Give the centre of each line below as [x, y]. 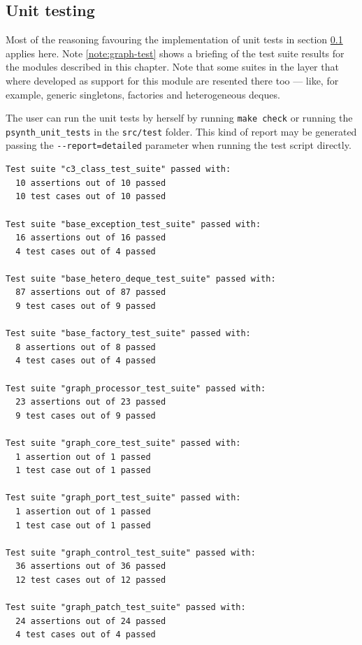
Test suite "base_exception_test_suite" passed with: [133, 224]
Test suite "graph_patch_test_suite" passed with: [126, 608]
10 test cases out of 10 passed [91, 197]
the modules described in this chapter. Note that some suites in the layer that [172, 67]
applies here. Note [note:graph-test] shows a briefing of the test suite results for [175, 53]
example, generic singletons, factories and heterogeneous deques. [143, 94]
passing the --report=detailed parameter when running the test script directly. [179, 145]
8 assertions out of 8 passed [86, 347]
